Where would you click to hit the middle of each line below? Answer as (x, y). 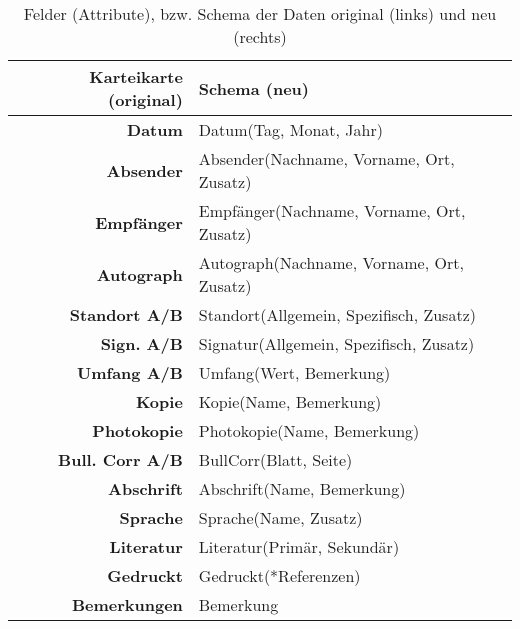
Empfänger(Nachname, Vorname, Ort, (332, 210)
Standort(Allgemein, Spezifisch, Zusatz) (337, 314)
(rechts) (260, 36)
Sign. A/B (141, 343)
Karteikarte (136, 76)
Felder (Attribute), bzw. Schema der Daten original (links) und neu (260, 13)
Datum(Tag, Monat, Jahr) (290, 129)
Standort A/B (126, 314)
